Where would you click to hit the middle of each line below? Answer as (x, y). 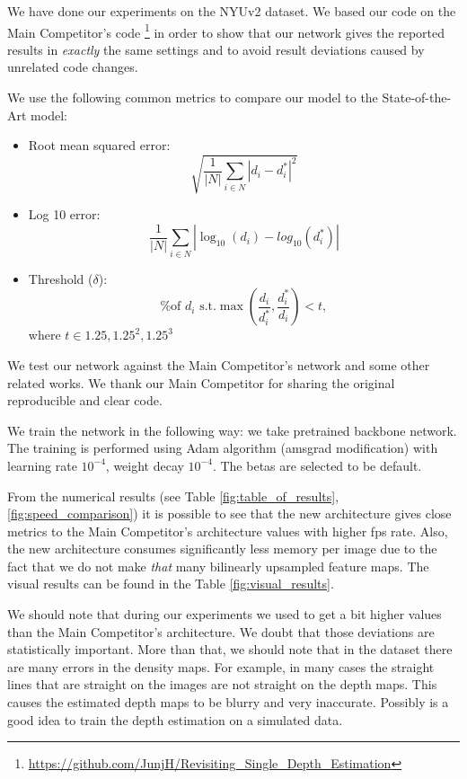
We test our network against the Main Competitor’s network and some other (219, 364)
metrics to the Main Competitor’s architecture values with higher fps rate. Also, (228, 531)
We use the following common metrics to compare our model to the (193, 97)
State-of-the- (417, 97)
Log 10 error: (64, 214)
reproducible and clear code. (85, 400)
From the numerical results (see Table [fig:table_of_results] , (173, 496)
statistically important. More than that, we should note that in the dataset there (230, 649)
